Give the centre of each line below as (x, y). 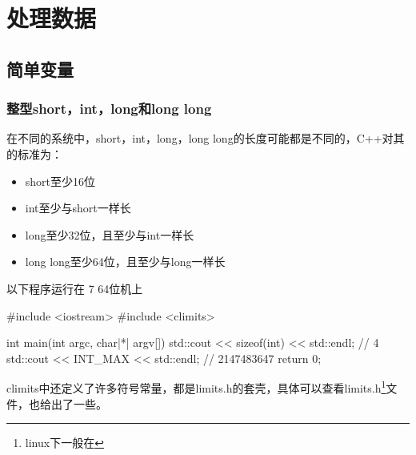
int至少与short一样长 (78, 208)
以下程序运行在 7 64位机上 (75, 288)
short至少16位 (60, 181)
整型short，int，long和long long (109, 109)
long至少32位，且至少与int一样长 (110, 234)
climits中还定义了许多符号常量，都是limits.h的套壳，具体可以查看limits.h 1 (196, 387)
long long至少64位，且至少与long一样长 (125, 262)
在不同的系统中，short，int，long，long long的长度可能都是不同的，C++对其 (206, 138)
